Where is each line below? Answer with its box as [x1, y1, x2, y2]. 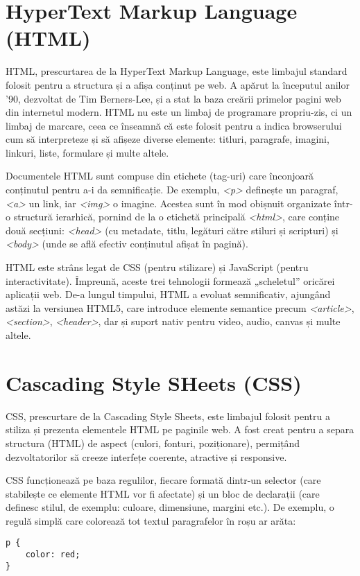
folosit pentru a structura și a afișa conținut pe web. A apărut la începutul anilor [6, 77, 350, 91]
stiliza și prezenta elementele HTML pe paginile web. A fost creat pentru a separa [6, 422, 354, 437]
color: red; [25, 550, 80, 560]
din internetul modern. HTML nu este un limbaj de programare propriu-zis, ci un [6, 105, 352, 119]
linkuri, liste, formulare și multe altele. [6, 145, 169, 159]
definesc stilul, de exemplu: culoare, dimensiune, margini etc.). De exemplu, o [6, 500, 334, 514]
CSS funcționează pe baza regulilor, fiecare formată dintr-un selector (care [6, 473, 321, 487]
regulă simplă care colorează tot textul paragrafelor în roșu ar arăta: [6, 513, 296, 527]
